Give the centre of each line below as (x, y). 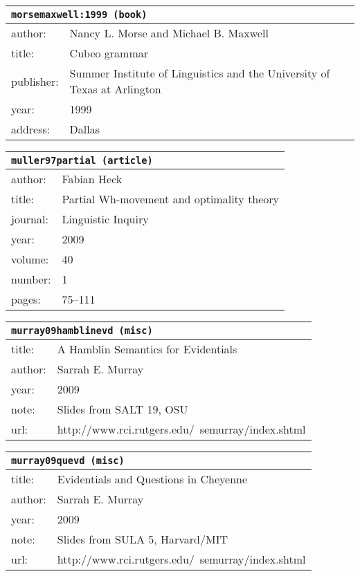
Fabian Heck (92, 179)
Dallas (85, 129)
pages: (26, 299)
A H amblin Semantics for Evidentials (147, 349)
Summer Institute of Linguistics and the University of (200, 73)
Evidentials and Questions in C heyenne (152, 479)
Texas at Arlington (115, 89)
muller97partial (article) (82, 160)
